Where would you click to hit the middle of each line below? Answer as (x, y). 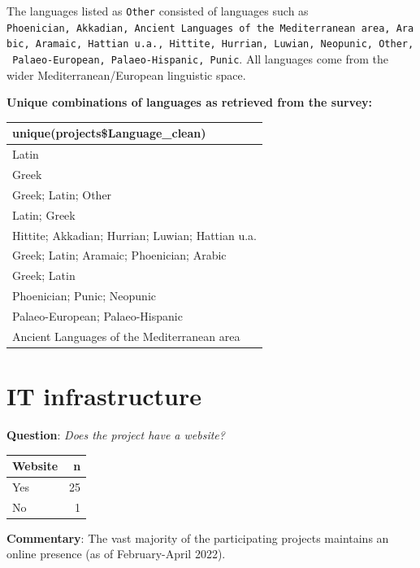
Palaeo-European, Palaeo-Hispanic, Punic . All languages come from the (201, 58)
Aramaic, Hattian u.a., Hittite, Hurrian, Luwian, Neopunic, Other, (225, 44)
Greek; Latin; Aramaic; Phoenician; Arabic (119, 255)
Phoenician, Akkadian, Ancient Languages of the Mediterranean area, (199, 28)
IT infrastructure (104, 396)
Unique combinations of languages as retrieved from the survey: (189, 102)
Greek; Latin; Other (62, 194)
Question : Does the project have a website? (116, 434)
